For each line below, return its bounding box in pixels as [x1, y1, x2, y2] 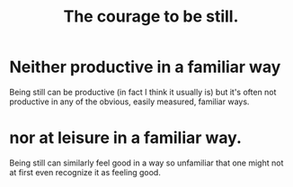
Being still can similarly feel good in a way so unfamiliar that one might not [9, 157, 284, 168]
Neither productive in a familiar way [9, 57, 281, 77]
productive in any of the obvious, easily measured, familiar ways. [9, 96, 250, 107]
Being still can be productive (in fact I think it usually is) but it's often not [9, 86, 277, 97]
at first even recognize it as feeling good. [9, 166, 162, 177]
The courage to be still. [63, 6, 239, 27]
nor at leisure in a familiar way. [9, 128, 243, 148]
